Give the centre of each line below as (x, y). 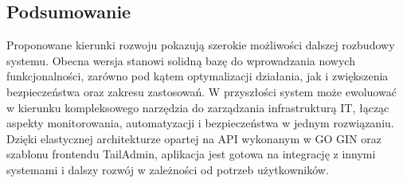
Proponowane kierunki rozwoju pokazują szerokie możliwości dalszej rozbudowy (201, 45)
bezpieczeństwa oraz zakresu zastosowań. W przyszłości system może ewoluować (201, 91)
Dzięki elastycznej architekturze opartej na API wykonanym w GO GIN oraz (194, 138)
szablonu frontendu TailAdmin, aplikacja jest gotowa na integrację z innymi (191, 154)
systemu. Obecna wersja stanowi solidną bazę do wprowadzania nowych (181, 60)
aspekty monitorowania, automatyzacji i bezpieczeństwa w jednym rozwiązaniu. (200, 123)
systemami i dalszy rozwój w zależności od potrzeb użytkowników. (168, 169)
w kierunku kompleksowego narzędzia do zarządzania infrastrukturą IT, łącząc (198, 107)
